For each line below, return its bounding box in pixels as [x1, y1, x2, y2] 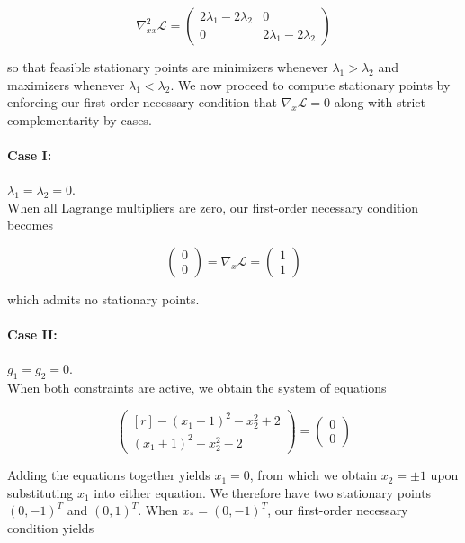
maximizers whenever [7, 75, 125, 94]
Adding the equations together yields [7, 466, 210, 484]
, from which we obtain [249, 466, 378, 484]
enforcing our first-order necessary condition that [7, 93, 277, 112]
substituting [7, 483, 74, 502]
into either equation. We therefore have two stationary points [94, 483, 432, 502]
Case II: [7, 325, 58, 344]
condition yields [7, 518, 94, 537]
